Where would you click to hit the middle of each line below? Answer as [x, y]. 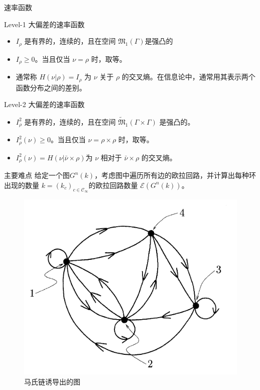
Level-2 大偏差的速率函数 [44, 104]
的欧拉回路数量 [113, 185]
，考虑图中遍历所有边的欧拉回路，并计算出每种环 [175, 175]
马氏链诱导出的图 [52, 381]
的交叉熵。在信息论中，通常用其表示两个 [188, 77]
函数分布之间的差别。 [51, 87]
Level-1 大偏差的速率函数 [44, 24]
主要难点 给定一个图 [37, 175]
